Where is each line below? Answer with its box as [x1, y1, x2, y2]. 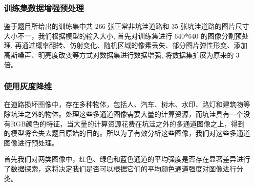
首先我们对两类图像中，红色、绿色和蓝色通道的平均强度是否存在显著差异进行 [4, 154, 250, 164]
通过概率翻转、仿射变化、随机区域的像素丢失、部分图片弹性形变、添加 [21, 40, 248, 50]
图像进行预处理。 [4, 137, 59, 147]
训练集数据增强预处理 [4, 1, 84, 14]
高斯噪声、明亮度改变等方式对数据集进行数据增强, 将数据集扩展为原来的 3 [4, 50, 240, 60]
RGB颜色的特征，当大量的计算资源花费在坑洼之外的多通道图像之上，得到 [10, 118, 245, 128]
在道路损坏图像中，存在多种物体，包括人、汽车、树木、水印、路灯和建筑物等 [4, 99, 250, 109]
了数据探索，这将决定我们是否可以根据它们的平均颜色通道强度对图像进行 [4, 163, 236, 173]
